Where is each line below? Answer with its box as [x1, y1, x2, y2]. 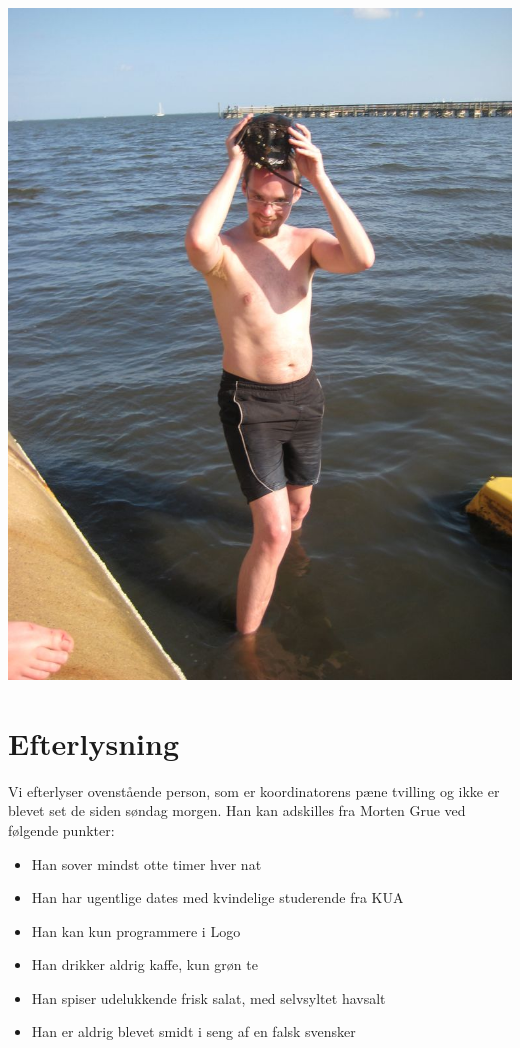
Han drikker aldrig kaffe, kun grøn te [31, 954, 258, 975]
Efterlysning [8, 722, 179, 763]
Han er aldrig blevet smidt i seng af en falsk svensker [31, 1021, 356, 1042]
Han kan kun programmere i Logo [31, 920, 241, 941]
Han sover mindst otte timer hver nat [31, 853, 262, 874]
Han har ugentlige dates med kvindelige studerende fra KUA [31, 887, 404, 908]
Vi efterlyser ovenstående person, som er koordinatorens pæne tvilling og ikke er [8, 780, 500, 801]
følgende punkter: [8, 819, 115, 840]
